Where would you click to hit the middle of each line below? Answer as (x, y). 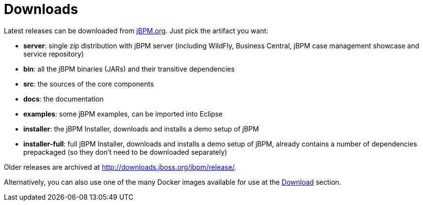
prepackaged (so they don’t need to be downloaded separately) (125, 152)
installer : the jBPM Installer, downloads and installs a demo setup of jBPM (141, 129)
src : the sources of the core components (89, 84)
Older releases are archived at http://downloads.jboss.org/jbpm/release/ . (120, 167)
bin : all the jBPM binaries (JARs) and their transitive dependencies (129, 69)
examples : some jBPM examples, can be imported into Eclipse (123, 114)
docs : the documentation (64, 99)
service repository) (54, 54)
